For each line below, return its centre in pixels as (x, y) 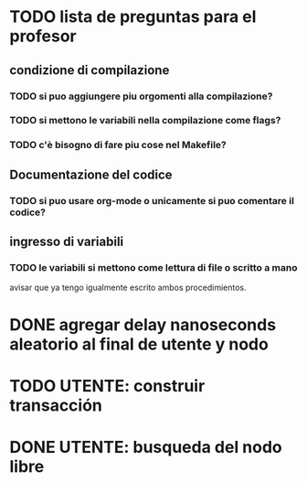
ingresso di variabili (67, 242)
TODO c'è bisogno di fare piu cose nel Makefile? (118, 145)
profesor (43, 36)
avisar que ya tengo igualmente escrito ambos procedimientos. (128, 288)
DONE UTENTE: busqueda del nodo (146, 447)
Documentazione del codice (91, 174)
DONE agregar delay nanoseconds (143, 324)
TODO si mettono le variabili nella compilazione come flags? (145, 121)
